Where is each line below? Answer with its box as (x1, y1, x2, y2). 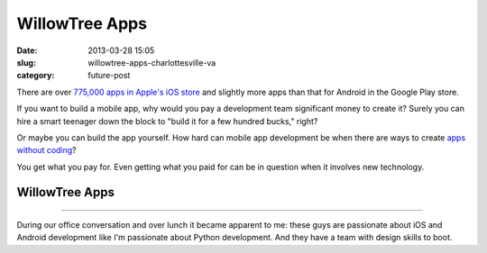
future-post (87, 70, 131, 81)
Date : (16, 45, 38, 56)
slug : (16, 57, 36, 68)
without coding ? (16, 145, 77, 156)
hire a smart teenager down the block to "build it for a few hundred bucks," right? (16, 115, 318, 126)
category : (16, 70, 55, 81)
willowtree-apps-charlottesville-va (87, 57, 216, 68)
